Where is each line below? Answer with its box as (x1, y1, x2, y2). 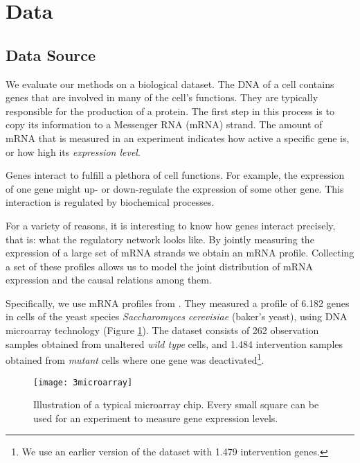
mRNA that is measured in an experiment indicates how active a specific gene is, (6, 130, 350, 145)
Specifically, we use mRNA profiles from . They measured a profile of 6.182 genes (6, 295, 350, 310)
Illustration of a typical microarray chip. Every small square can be (33, 397, 319, 412)
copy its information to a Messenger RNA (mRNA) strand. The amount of (6, 117, 323, 132)
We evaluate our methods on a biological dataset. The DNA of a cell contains (6, 76, 334, 91)
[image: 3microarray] (33, 377, 133, 387)
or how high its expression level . (6, 144, 141, 159)
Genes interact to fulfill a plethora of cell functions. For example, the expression (6, 168, 345, 182)
